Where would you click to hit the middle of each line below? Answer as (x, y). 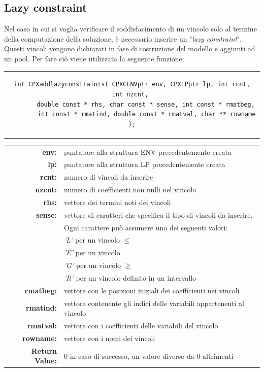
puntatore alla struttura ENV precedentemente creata (148, 151)
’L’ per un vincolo (92, 240)
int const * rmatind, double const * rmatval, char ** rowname (146, 114)
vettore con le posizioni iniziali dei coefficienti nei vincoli (152, 290)
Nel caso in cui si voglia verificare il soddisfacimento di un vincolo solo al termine (130, 29)
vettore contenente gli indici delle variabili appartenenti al (154, 303)
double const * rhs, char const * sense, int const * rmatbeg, (146, 104)
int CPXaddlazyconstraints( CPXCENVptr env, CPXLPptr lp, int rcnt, (132, 84)
